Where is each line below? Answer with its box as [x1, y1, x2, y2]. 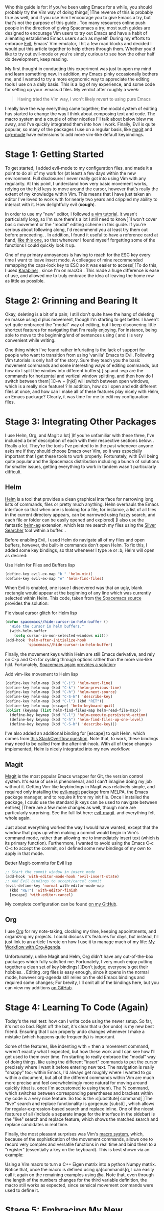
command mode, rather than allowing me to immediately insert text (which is [5, 835, 160, 841]
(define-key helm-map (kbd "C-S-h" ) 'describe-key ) [5, 694, 113, 699]
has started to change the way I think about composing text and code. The [5, 111, 156, 117]
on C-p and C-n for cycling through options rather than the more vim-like [5, 656, 153, 662]
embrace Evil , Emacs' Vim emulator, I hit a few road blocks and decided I [5, 41, 152, 46]
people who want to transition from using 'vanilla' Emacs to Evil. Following [5, 352, 154, 358]
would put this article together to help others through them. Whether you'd [5, 46, 156, 52]
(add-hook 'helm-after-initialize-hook [5, 638, 87, 643]
